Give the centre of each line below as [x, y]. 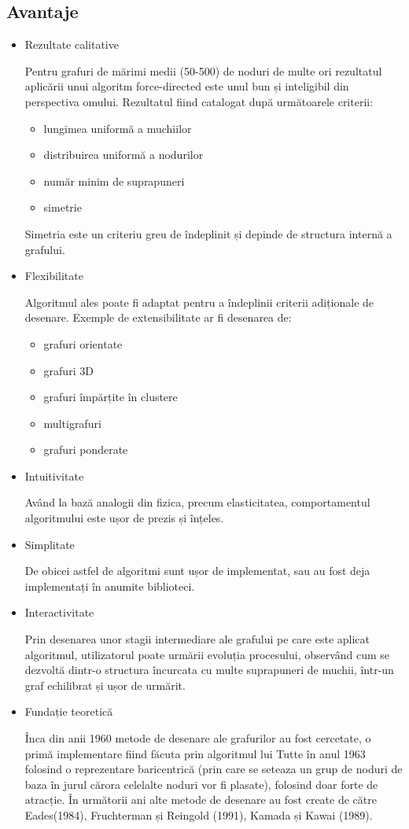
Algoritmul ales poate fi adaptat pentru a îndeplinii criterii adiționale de [199, 302]
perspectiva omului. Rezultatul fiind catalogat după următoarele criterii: [199, 101]
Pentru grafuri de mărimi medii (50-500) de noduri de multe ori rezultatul [203, 70]
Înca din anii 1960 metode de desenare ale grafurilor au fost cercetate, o [198, 738]
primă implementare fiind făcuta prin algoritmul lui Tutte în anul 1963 [195, 753]
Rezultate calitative [72, 44]
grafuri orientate [83, 343]
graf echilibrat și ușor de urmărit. [105, 685]
